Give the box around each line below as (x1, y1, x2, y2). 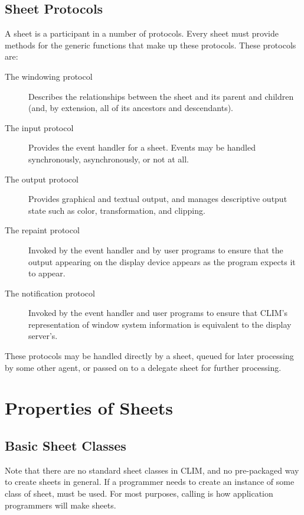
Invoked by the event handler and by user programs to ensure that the (28, 243, 283, 256)
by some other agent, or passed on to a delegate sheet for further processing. (5, 361, 282, 373)
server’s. (28, 330, 58, 342)
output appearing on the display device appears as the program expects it (28, 255, 296, 268)
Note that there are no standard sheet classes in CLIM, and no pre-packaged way (5, 464, 299, 476)
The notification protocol (5, 286, 95, 299)
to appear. (28, 267, 66, 279)
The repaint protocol (5, 224, 80, 236)
